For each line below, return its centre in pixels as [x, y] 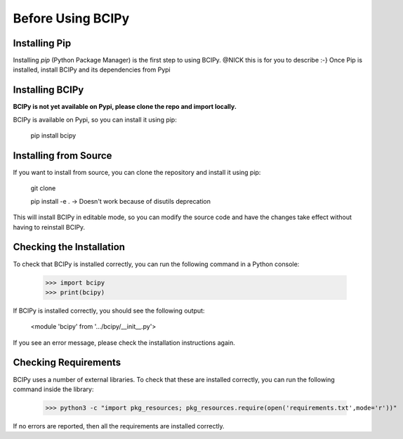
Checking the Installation [69, 247]
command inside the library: [53, 389]
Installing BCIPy [48, 90]
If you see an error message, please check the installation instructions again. [124, 342]
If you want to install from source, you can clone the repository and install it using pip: [137, 173]
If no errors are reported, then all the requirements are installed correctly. [119, 426]
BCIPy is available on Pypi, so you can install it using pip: [95, 119]
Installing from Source [62, 156]
